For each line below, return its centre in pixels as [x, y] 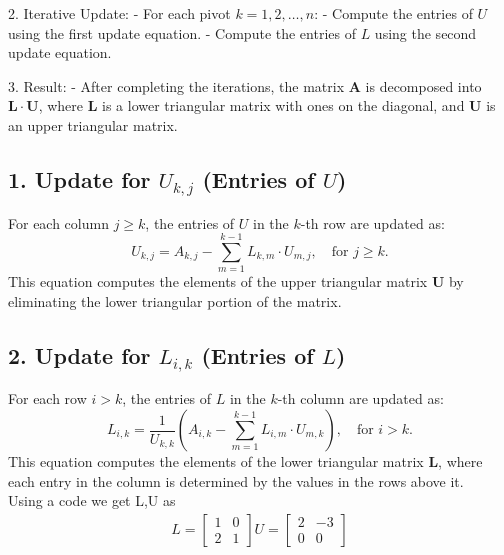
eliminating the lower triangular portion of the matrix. [175, 300]
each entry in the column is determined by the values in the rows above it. [236, 480]
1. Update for [79, 178]
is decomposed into [423, 85]
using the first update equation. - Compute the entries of [182, 32]
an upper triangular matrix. [93, 124]
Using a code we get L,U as [92, 500]
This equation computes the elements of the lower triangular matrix [216, 461]
